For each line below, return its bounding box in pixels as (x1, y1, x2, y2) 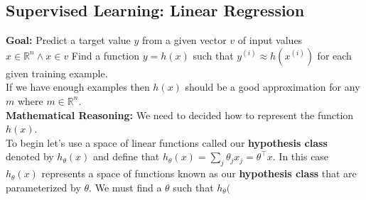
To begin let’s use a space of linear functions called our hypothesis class (6, 135, 328, 150)
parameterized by (6, 179, 81, 194)
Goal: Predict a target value (6, 33, 131, 48)
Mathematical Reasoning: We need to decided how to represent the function (6, 107, 354, 122)
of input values (237, 33, 303, 48)
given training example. (6, 65, 108, 80)
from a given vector (141, 33, 227, 48)
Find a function (71, 48, 139, 62)
